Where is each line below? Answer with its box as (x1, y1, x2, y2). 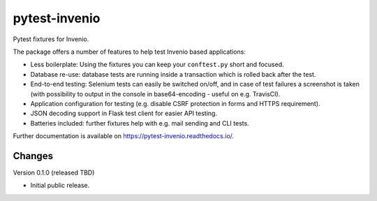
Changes (13, 150, 54, 162)
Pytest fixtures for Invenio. (13, 35, 89, 43)
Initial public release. (30, 181, 90, 190)
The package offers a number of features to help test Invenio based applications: (13, 47, 246, 56)
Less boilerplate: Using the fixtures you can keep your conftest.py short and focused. (30, 60, 284, 69)
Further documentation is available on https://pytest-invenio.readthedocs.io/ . (13, 132, 234, 140)
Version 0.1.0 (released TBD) (13, 168, 95, 177)
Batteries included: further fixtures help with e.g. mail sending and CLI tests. (30, 119, 249, 127)
